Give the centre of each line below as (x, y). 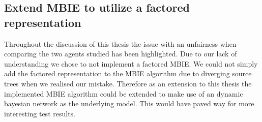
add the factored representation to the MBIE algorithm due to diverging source (128, 73)
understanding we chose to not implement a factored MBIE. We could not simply (131, 63)
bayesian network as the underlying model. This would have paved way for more (129, 103)
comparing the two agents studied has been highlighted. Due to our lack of (121, 54)
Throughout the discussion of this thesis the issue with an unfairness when (120, 43)
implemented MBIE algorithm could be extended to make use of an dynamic (124, 93)
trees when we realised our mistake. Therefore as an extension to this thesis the (128, 83)
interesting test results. (40, 113)
